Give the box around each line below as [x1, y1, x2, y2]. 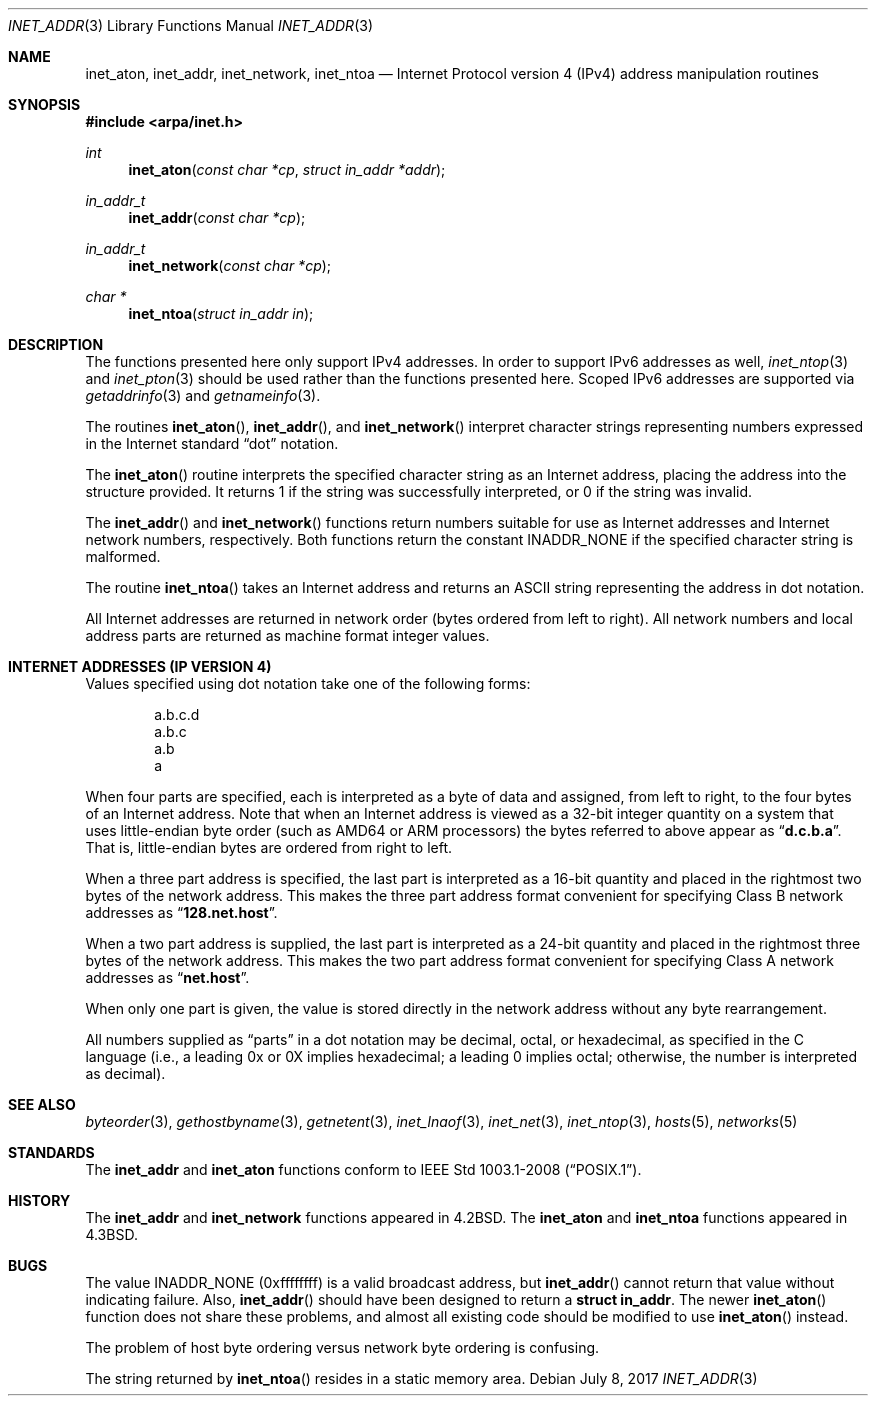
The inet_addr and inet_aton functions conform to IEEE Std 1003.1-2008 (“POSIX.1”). [85, 1161, 642, 1178]
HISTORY [8, 1192, 71, 1209]
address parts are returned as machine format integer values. [85, 627, 490, 644]
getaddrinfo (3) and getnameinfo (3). [85, 387, 321, 404]
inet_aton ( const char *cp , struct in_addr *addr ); [128, 161, 446, 178]
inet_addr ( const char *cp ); [128, 209, 306, 226]
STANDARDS [8, 1144, 95, 1161]
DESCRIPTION [8, 336, 104, 353]
